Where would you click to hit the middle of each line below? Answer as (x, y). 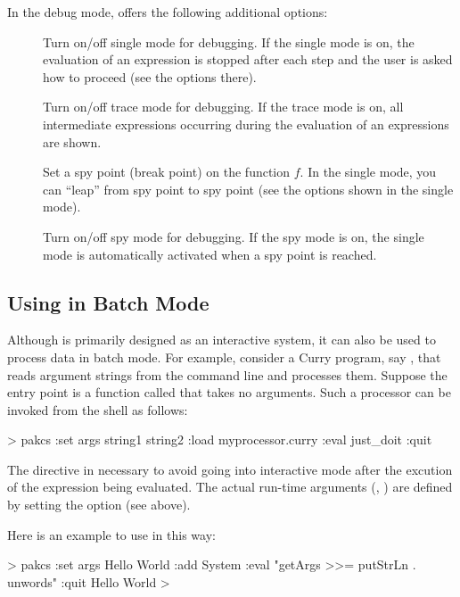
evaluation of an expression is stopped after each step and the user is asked (248, 59)
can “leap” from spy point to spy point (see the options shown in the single (248, 189)
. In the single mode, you (368, 172)
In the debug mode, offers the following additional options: (168, 12)
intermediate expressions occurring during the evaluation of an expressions (246, 124)
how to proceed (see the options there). (150, 76)
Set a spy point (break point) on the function (167, 172)
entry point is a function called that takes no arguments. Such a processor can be (229, 392)
